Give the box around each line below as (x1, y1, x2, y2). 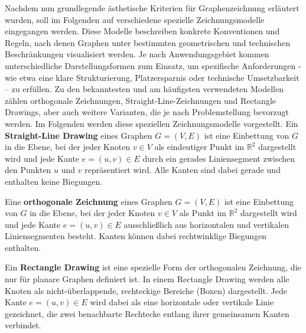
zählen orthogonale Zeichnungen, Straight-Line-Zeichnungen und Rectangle (5, 94, 276, 106)
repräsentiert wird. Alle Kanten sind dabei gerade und (84, 164, 281, 176)
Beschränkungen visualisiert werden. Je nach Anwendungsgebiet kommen (5, 48, 269, 60)
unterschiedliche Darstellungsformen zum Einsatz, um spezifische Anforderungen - (5, 59, 301, 71)
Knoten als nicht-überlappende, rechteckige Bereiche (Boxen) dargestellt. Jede (5, 284, 288, 296)
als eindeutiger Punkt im (154, 141, 245, 153)
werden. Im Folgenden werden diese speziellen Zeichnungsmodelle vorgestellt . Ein (5, 117, 298, 129)
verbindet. (5, 319, 41, 331)
